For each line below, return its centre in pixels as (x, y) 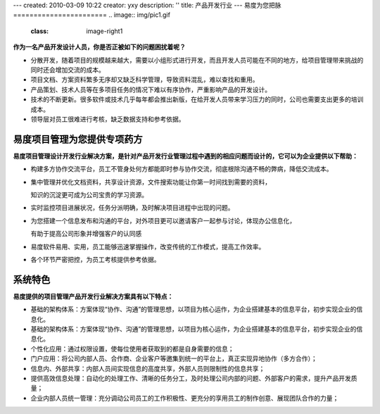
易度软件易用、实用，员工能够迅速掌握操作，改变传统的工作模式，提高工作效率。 (148, 246)
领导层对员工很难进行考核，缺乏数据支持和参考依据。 (108, 119)
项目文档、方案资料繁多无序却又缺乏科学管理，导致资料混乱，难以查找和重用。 (145, 80)
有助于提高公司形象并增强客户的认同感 (86, 234)
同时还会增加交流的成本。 (68, 70)
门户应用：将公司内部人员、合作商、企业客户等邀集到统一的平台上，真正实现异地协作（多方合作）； (174, 358)
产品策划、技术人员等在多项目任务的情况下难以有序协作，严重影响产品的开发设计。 (151, 89)
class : (40, 31)
